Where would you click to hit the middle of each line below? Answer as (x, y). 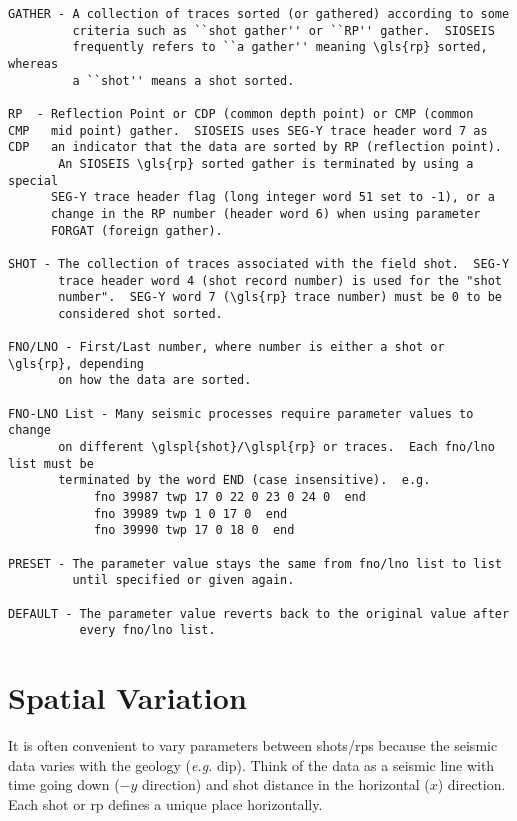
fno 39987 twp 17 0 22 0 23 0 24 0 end (229, 497)
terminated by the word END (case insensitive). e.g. (244, 480)
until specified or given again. (183, 580)
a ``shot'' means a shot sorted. (183, 80)
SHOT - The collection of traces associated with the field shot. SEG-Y (259, 263)
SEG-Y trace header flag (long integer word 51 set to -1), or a (272, 197)
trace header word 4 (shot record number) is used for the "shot (280, 280)
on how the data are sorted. (155, 380)
